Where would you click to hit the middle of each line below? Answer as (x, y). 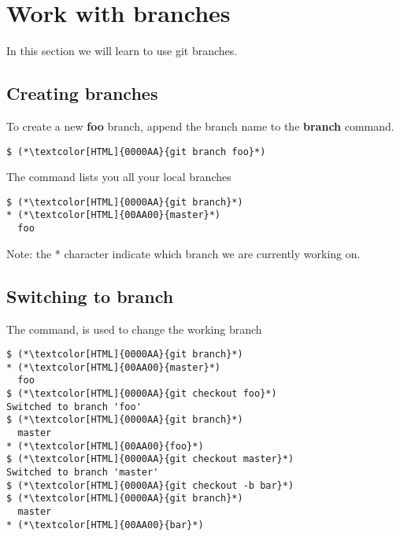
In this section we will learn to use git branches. (122, 51)
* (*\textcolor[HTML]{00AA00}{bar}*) (105, 525)
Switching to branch (90, 296)
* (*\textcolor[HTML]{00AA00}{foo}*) (105, 446)
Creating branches (82, 93)
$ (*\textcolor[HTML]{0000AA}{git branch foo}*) (136, 152)
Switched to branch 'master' (83, 473)
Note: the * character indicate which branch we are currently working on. (183, 253)
